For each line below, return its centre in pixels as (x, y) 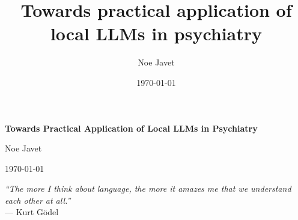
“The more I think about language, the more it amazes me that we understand (148, 188)
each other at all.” (38, 200)
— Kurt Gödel (32, 212)
